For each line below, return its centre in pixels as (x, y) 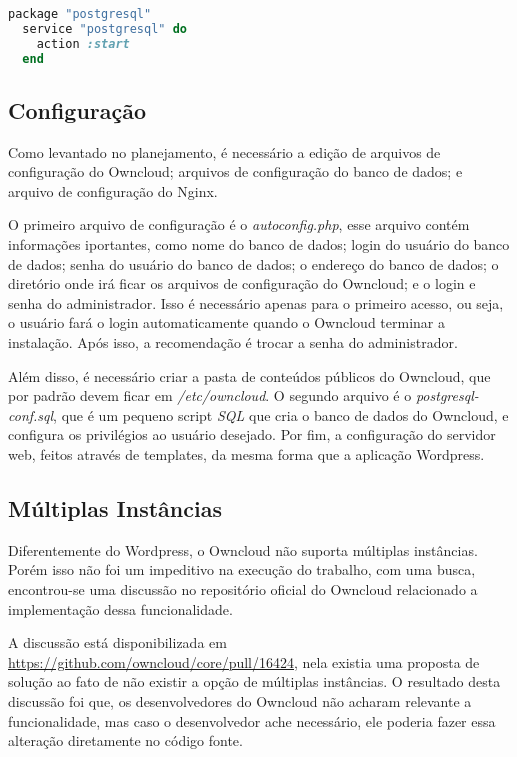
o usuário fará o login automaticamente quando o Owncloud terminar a (226, 322)
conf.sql (31, 414)
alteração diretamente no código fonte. (125, 740)
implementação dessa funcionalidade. (120, 608)
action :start (83, 43)
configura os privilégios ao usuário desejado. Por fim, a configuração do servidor (252, 434)
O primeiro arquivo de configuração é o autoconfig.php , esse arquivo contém (239, 224)
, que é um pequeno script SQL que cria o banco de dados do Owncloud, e (281, 414)
